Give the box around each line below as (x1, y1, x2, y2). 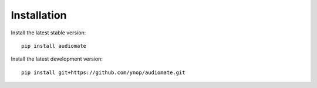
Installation (11, 9, 67, 22)
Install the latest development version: (11, 55, 103, 62)
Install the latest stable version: (11, 29, 86, 36)
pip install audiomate (21, 43, 87, 49)
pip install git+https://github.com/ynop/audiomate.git (21, 69, 186, 76)
